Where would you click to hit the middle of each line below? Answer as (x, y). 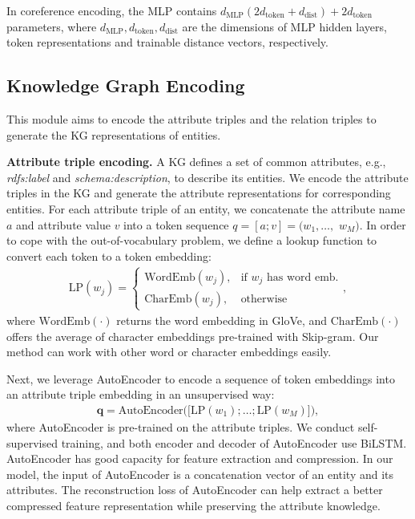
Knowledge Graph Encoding (126, 85)
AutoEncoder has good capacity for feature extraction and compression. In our (200, 458)
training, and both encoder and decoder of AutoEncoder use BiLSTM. (234, 442)
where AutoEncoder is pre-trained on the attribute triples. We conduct (181, 426)
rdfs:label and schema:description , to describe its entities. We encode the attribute (207, 177)
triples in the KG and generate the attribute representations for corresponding (199, 193)
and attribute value (63, 224)
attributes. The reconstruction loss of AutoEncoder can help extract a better (195, 490)
